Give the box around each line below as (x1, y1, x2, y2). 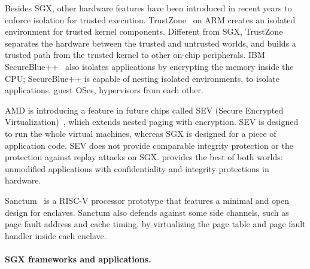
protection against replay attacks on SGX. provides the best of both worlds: (5, 151, 283, 163)
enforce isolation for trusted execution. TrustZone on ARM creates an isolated (5, 13, 296, 26)
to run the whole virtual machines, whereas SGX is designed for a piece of (5, 127, 276, 139)
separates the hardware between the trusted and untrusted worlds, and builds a (5, 36, 296, 49)
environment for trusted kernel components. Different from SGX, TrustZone (5, 25, 283, 38)
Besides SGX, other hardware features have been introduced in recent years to (5, 2, 292, 14)
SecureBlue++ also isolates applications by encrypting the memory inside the (5, 60, 294, 72)
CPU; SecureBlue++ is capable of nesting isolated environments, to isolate (5, 72, 279, 84)
